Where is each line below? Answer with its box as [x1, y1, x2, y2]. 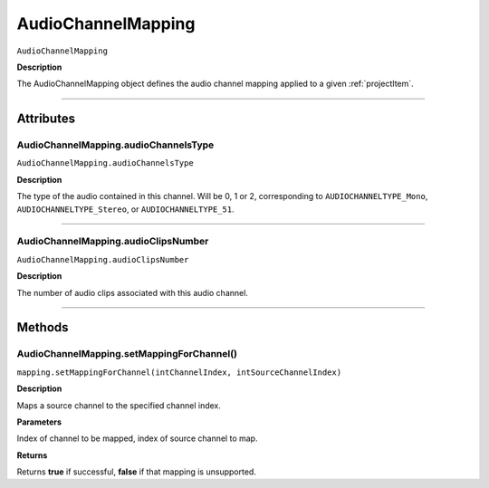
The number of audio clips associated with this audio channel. [16, 287, 249, 298]
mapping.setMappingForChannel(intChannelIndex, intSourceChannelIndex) [16, 367, 342, 378]
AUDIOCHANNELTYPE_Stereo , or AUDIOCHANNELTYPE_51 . [16, 204, 235, 215]
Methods [16, 320, 69, 335]
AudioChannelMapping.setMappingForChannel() [16, 348, 238, 360]
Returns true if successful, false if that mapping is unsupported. [16, 466, 257, 477]
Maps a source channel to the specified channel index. [16, 399, 221, 411]
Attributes [16, 111, 76, 127]
